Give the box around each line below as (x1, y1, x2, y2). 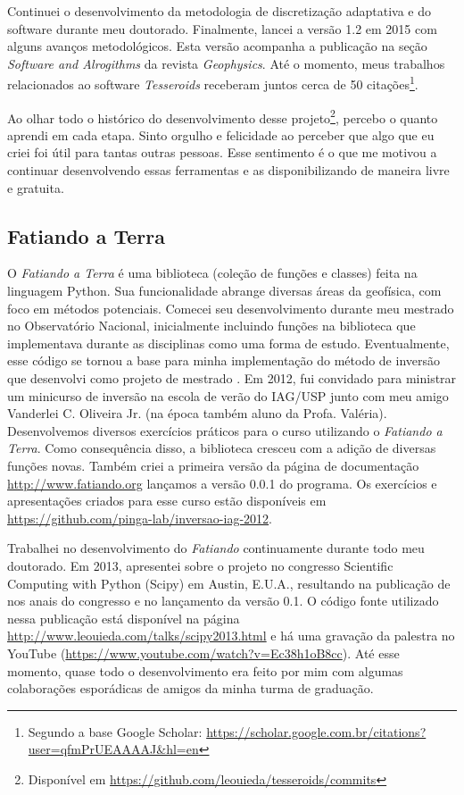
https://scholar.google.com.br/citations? (206, 722, 427, 741)
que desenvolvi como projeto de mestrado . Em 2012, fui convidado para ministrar (7, 369, 457, 388)
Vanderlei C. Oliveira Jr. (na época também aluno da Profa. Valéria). (7, 404, 387, 423)
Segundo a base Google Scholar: (28, 722, 203, 741)
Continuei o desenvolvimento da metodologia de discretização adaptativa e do (7, 2, 432, 20)
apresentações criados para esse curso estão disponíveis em (7, 491, 327, 510)
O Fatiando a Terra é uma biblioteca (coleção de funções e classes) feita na (7, 264, 418, 282)
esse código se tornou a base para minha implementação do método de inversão (7, 351, 441, 370)
